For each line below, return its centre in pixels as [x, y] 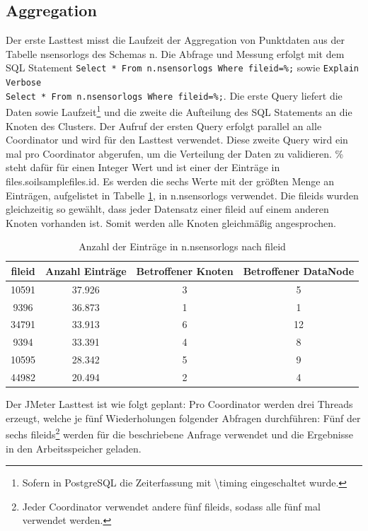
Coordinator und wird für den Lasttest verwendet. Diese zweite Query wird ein [177, 140]
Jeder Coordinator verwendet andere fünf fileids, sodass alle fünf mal [171, 506]
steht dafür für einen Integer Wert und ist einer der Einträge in [143, 167]
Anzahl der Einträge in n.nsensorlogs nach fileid [182, 246]
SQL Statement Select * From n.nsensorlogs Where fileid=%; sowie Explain [182, 68]
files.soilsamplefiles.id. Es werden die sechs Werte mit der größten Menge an [170, 181]
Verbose [24, 83]
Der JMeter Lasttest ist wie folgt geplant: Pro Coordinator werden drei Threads [179, 404]
